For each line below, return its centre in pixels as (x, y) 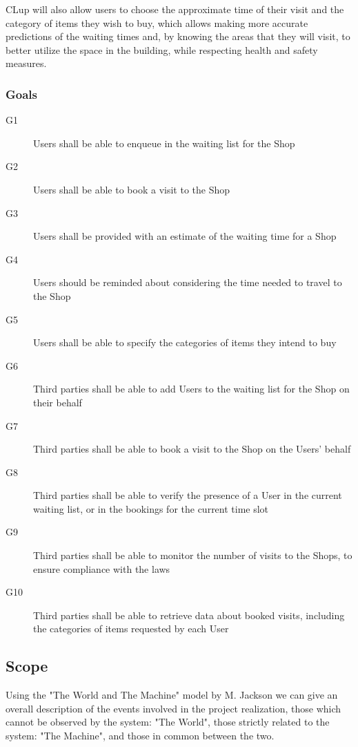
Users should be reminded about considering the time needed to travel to (188, 282)
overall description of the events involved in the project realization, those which (173, 708)
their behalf (58, 402)
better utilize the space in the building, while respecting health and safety (162, 49)
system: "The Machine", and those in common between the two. (140, 736)
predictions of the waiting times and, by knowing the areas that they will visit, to (178, 36)
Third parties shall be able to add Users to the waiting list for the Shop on (191, 389)
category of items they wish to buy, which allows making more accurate (157, 22)
